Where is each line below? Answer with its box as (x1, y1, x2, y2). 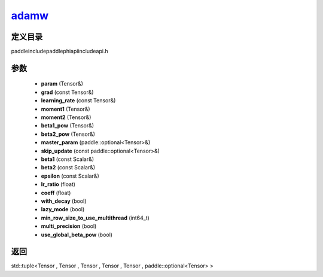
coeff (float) (41, 189, 71, 196)
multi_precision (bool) (41, 223, 97, 230)
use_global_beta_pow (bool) (41, 231, 113, 238)
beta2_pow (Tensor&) (41, 130, 96, 138)
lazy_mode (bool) (41, 206, 85, 213)
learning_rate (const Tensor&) (41, 97, 116, 104)
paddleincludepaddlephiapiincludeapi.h (11, 48, 108, 55)
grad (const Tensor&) (41, 89, 94, 96)
